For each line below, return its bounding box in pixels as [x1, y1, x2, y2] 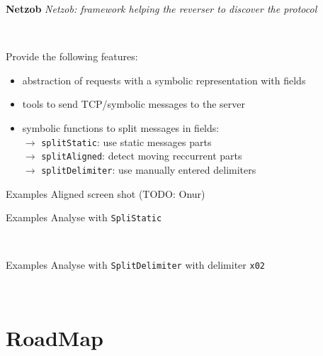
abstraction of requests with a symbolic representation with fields [22, 72, 306, 87]
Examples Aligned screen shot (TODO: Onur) [6, 186, 205, 201]
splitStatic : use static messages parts [41, 134, 212, 149]
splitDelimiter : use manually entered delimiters [41, 162, 256, 177]
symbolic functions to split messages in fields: [22, 120, 220, 135]
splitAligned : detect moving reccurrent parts [41, 148, 242, 163]
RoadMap [6, 323, 103, 352]
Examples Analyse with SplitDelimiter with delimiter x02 [6, 257, 265, 272]
